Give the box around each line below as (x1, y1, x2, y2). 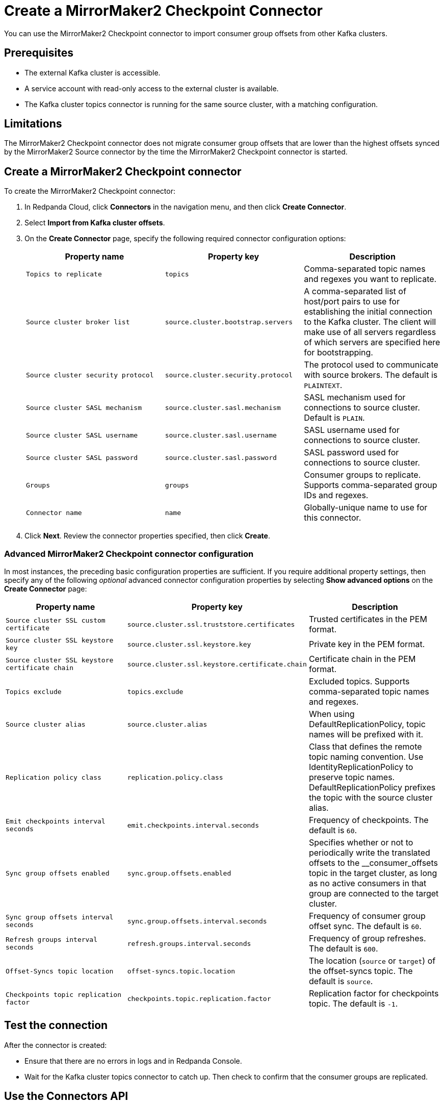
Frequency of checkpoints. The (308, 815, 429, 826)
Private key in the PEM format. (308, 639, 425, 650)
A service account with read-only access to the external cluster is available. (24, 84, 279, 93)
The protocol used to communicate (304, 360, 438, 370)
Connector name (26, 508, 82, 517)
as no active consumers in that (308, 878, 427, 889)
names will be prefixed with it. (308, 729, 424, 740)
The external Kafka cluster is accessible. (24, 68, 161, 77)
